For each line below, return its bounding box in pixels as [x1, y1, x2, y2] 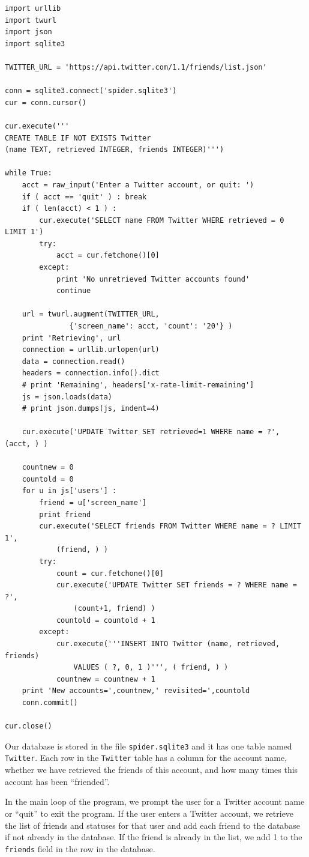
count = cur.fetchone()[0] [56, 569, 164, 578]
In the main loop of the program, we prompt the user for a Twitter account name [5, 795, 305, 808]
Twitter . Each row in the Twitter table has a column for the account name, [5, 751, 287, 764]
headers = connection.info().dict [22, 369, 160, 378]
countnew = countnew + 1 [56, 674, 155, 683]
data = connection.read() [22, 357, 125, 366]
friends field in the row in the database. [5, 842, 155, 855]
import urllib [5, 4, 61, 13]
